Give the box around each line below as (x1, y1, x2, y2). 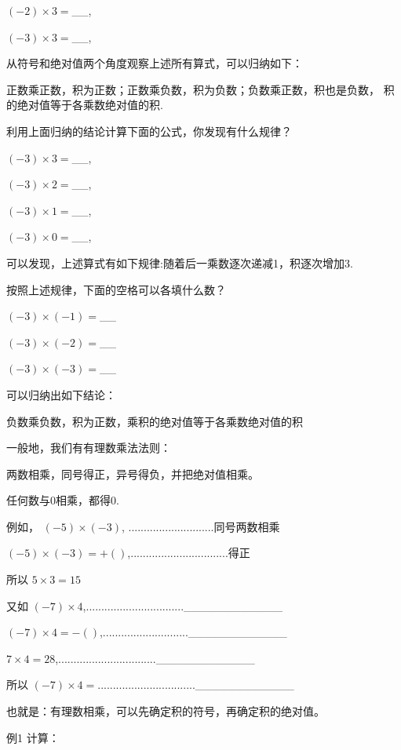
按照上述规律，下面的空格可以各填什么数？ (6, 281, 226, 297)
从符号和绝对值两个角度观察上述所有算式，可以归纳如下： (6, 55, 303, 71)
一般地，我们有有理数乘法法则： (6, 439, 171, 456)
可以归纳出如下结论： (6, 386, 116, 402)
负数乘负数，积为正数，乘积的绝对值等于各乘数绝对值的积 (6, 413, 303, 429)
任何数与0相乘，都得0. (6, 492, 119, 508)
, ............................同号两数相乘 (121, 518, 280, 534)
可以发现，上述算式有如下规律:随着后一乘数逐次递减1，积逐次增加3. (6, 254, 353, 271)
